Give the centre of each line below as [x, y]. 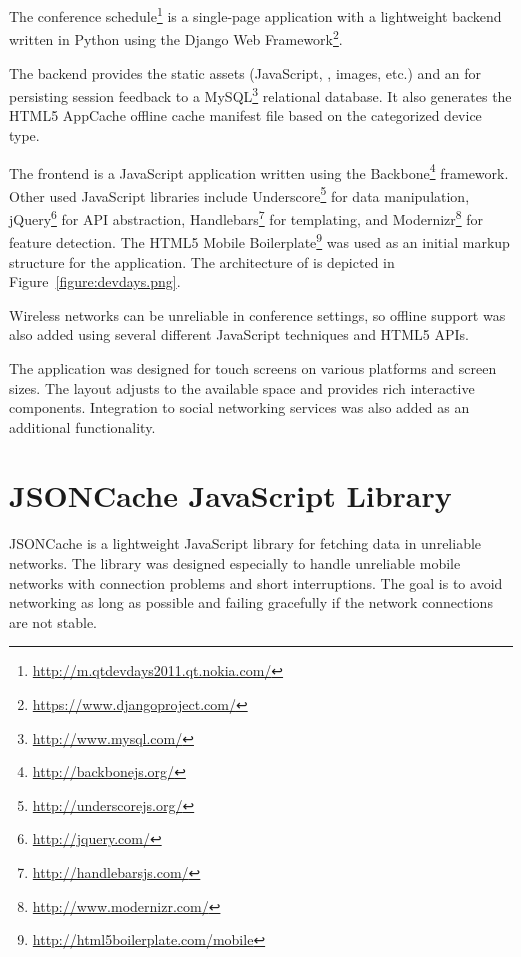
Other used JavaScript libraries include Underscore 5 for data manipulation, [239, 194]
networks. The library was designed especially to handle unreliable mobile [235, 563]
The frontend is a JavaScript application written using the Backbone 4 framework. [259, 171]
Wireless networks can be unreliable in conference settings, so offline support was [257, 314]
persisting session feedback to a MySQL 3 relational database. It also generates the [260, 94]
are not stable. [53, 621]
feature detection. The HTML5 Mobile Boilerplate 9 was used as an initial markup [259, 240]
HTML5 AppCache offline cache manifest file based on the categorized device [245, 115]
